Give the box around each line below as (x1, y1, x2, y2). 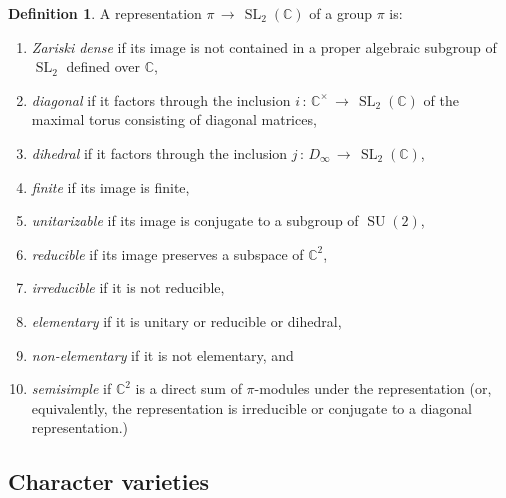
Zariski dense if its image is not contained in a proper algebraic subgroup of (31, 36, 497, 57)
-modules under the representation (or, (254, 378, 492, 399)
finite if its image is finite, (31, 176, 190, 197)
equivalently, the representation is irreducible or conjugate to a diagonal (31, 397, 473, 418)
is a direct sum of (135, 378, 242, 399)
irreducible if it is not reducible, (31, 277, 225, 298)
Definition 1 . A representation (8, 3, 202, 23)
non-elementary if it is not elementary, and (31, 344, 294, 365)
